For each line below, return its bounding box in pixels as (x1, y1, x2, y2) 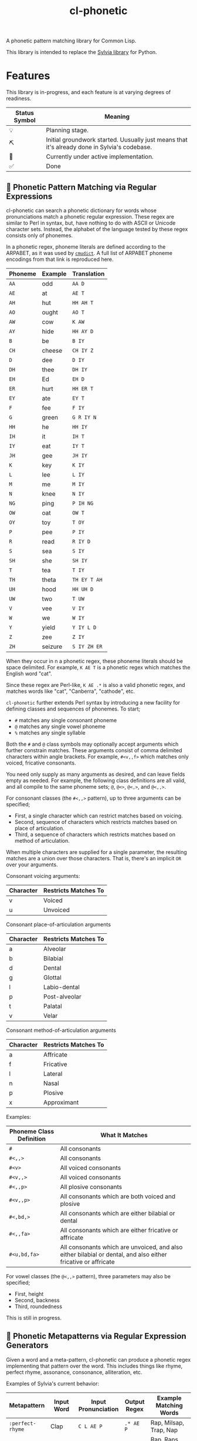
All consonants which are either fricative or (60, 1226, 178, 1234)
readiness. (6, 95, 32, 102)
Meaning (104, 113, 130, 121)
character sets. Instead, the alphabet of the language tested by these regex (6, 225, 188, 233)
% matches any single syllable (14, 729, 86, 736)
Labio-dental (43, 983, 80, 991)
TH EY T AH (72, 576, 103, 583)
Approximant (43, 1098, 79, 1106)
